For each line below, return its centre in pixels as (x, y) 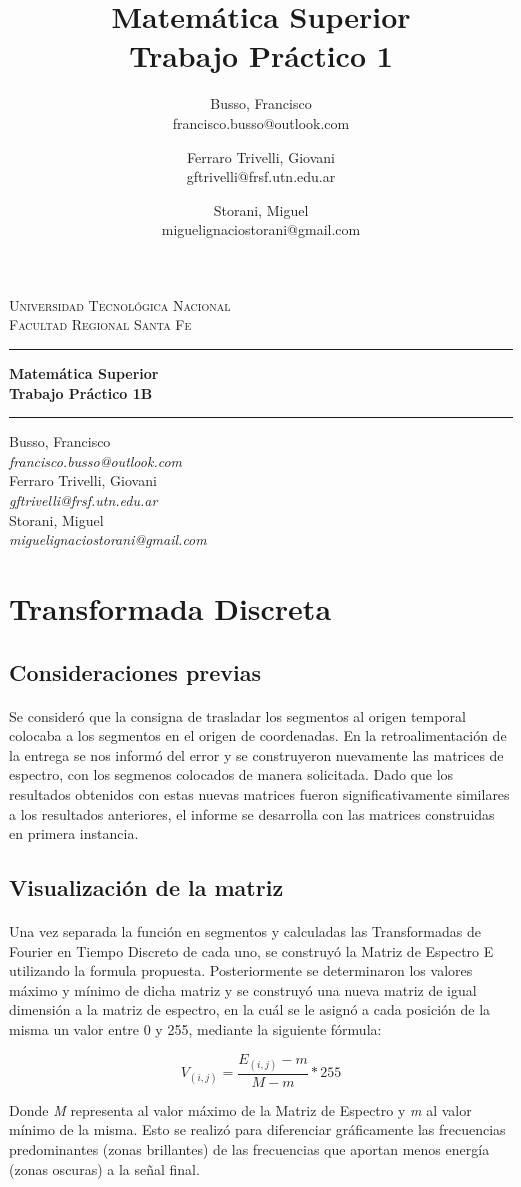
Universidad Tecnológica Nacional (120, 304)
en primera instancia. (74, 833)
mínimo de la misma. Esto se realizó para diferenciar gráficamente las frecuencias (257, 1129)
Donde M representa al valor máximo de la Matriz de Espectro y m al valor (240, 1109)
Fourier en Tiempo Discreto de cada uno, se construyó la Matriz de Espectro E (251, 950)
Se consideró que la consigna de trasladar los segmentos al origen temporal (237, 715)
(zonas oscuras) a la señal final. (104, 1168)
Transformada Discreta (170, 608)
